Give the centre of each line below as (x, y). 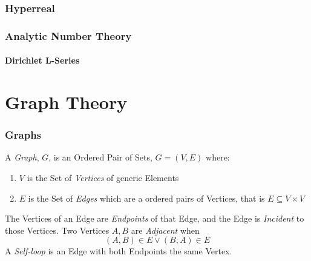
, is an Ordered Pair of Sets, (100, 157)
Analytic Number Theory (68, 35)
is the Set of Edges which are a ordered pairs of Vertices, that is (146, 198)
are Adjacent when (165, 230)
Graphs (23, 135)
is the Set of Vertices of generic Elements (103, 178)
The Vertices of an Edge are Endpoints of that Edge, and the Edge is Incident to (155, 218)
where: (218, 157)
